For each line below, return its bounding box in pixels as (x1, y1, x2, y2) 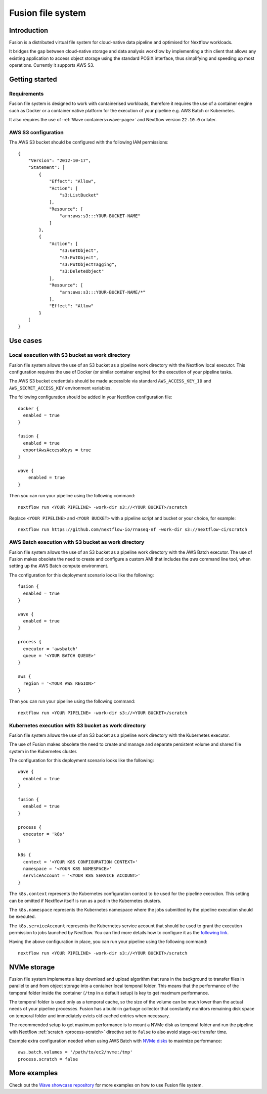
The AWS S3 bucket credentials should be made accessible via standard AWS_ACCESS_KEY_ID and (9, 378, 212, 384)
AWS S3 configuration (9, 129, 64, 136)
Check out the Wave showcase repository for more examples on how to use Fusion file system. (9, 1082, 203, 1088)
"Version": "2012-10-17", (28, 158, 91, 163)
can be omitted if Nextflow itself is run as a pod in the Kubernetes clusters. (9, 898, 162, 904)
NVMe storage (9, 963, 55, 971)
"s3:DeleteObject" (59, 269, 104, 274)
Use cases (9, 336, 42, 345)
